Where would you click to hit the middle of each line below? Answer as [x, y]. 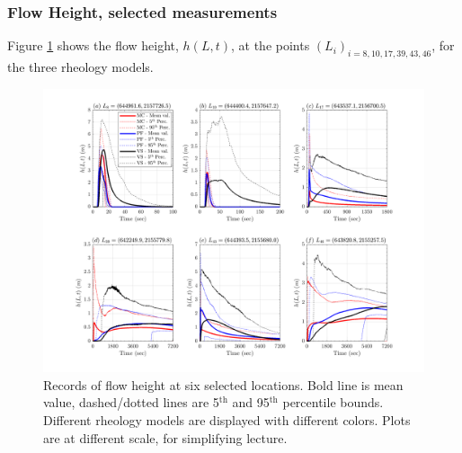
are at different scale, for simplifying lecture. [165, 437]
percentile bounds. [333, 402]
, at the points [271, 45]
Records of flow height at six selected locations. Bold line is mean [223, 384]
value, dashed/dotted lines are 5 [131, 402]
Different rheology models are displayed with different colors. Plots [227, 419]
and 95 [251, 402]
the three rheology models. [80, 67]
